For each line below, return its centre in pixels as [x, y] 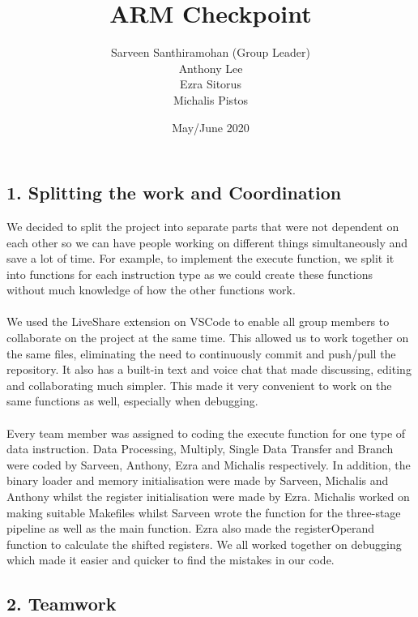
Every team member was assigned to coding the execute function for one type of [206, 433]
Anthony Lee [211, 68]
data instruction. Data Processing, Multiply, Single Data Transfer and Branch [200, 449]
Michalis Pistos [211, 99]
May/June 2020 [211, 127]
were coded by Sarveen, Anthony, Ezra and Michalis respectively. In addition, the [209, 464]
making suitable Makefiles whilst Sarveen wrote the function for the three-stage [204, 512]
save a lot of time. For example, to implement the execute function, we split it [200, 258]
